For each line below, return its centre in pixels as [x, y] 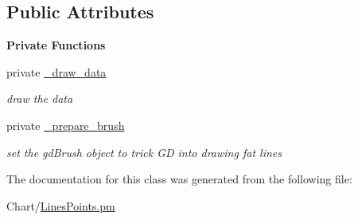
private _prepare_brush [66, 125]
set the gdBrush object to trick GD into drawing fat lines [144, 152]
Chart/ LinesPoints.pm [61, 205]
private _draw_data [56, 71]
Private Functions [56, 45]
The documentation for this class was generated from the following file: [179, 179]
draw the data [40, 98]
